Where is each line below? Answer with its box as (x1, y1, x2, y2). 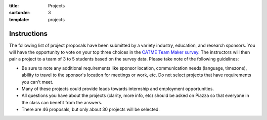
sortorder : (9, 10, 31, 16)
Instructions (9, 30, 48, 38)
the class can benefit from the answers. (21, 99, 102, 105)
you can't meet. (21, 79, 54, 85)
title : (9, 3, 19, 8)
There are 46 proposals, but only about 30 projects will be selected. (21, 106, 160, 113)
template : (9, 16, 30, 22)
